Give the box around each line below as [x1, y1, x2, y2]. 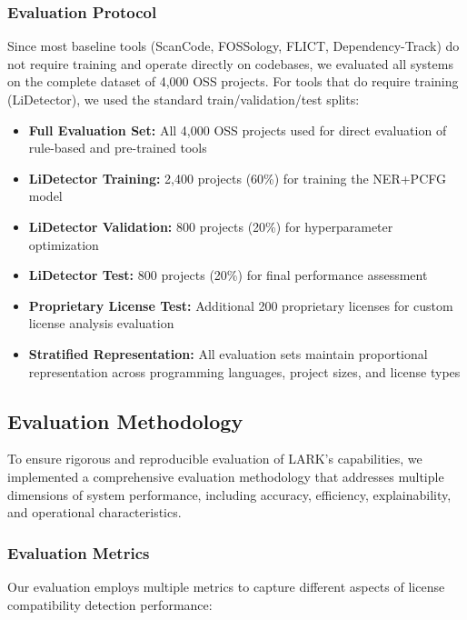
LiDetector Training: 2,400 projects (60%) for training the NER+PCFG [28, 168, 446, 187]
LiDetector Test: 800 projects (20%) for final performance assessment [28, 265, 428, 285]
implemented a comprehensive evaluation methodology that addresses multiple [7, 466, 444, 485]
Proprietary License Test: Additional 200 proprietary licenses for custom [28, 295, 453, 315]
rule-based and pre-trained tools [28, 138, 207, 157]
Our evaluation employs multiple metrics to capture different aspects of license [7, 576, 445, 595]
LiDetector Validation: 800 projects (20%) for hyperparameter [28, 216, 393, 235]
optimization [28, 235, 99, 254]
